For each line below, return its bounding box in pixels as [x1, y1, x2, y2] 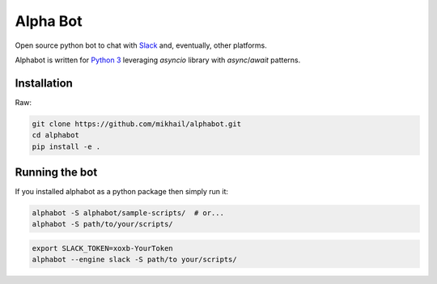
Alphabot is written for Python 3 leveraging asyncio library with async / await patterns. [15, 55, 301, 65]
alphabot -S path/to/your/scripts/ [32, 219, 173, 229]
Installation [15, 76, 73, 90]
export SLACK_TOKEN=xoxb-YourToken [32, 244, 173, 253]
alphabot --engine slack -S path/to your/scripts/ [32, 255, 238, 265]
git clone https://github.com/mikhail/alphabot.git [32, 119, 242, 129]
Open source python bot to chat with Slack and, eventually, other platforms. [15, 40, 267, 50]
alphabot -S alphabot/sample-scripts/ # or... [32, 209, 224, 218]
